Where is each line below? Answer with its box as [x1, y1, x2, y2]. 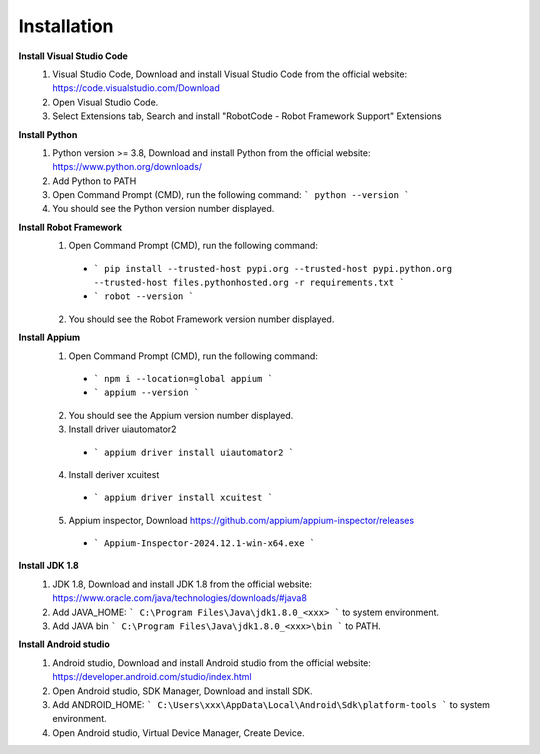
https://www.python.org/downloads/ [52, 161, 203, 173]
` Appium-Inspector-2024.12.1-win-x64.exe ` [93, 538, 316, 549]
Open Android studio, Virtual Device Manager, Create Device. [52, 726, 305, 739]
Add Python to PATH [52, 175, 137, 187]
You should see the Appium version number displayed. [68, 409, 294, 421]
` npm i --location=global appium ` [93, 373, 274, 384]
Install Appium [18, 331, 81, 344]
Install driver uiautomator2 [68, 423, 177, 435]
